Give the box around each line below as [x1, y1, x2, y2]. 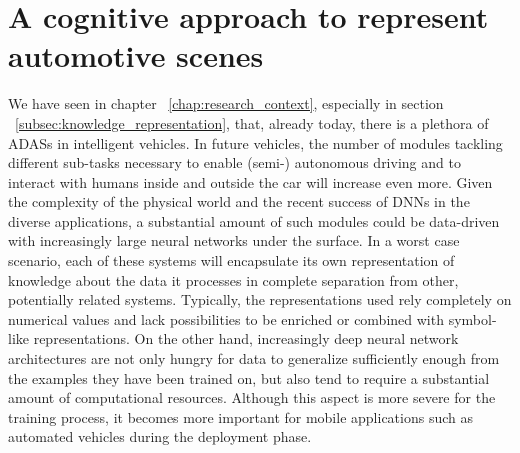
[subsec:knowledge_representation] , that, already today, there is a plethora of [15, 112, 489, 133]
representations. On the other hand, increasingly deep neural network [33, 328, 459, 349]
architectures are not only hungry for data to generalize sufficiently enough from [8, 348, 500, 369]
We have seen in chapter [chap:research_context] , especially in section [8, 93, 444, 114]
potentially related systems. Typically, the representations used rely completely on [8, 289, 512, 310]
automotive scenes [8, 35, 264, 76]
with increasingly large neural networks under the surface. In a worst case [8, 230, 460, 251]
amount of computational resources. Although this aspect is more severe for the [8, 387, 496, 408]
